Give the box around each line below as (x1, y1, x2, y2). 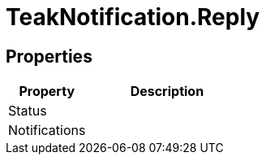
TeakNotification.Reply (6, 3, 260, 31)
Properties (6, 46, 92, 67)
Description (130, 83, 204, 100)
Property (19, 83, 75, 100)
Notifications (8, 122, 86, 139)
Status (8, 102, 47, 120)
